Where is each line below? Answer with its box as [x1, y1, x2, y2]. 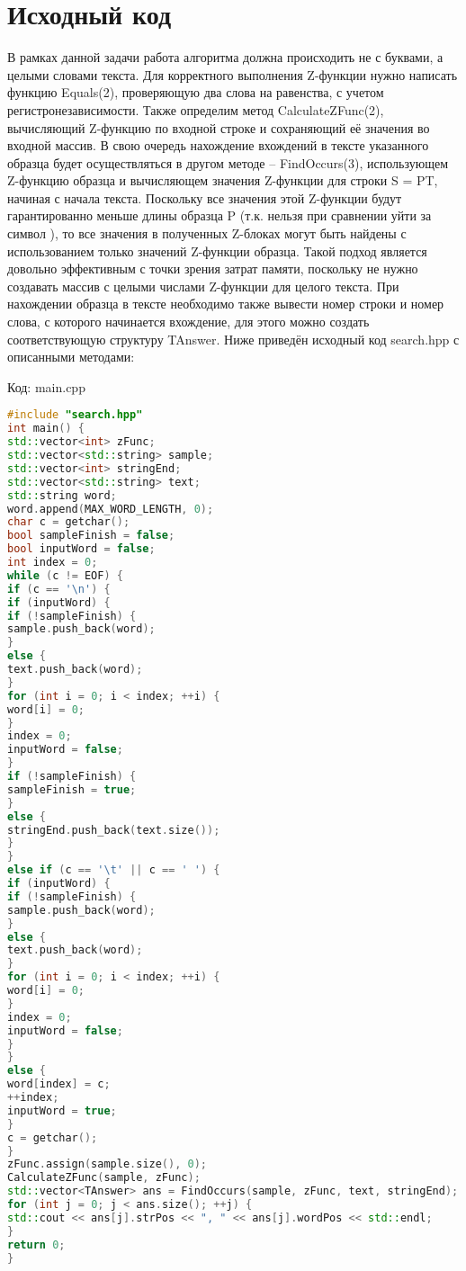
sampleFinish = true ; [7, 783, 137, 796]
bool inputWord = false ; [7, 542, 156, 556]
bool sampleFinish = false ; [7, 529, 175, 542]
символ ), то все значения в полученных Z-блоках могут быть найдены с [7, 224, 407, 243]
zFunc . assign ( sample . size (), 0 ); [7, 1158, 208, 1171]
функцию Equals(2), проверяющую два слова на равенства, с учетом [7, 83, 384, 102]
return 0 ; [7, 1238, 66, 1251]
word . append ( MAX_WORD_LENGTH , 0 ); [7, 502, 214, 515]
